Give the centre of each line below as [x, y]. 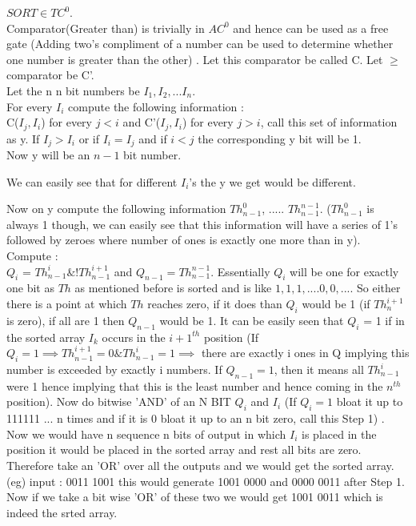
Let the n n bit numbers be [73, 90]
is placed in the [339, 434]
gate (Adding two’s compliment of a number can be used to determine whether [200, 44]
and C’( [142, 122]
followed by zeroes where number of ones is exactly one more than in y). [184, 240]
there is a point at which [67, 304]
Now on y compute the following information [116, 209]
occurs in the [134, 337]
